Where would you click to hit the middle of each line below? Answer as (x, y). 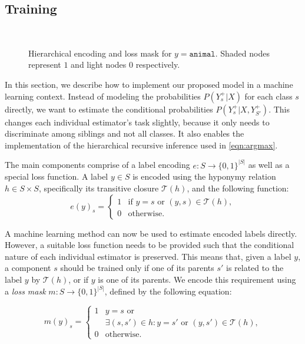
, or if (79, 279)
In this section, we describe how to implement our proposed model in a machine (149, 84)
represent (45, 64)
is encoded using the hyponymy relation (204, 176)
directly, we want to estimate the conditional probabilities (109, 109)
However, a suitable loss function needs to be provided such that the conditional (150, 245)
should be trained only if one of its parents (137, 268)
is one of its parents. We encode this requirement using (197, 279)
